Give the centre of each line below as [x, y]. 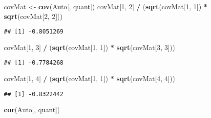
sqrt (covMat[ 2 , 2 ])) [33, 16]
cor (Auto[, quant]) [32, 110]
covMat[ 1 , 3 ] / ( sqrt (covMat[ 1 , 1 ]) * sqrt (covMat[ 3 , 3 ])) [90, 47]
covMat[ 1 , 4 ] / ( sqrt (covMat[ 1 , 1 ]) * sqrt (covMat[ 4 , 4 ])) [90, 78]
